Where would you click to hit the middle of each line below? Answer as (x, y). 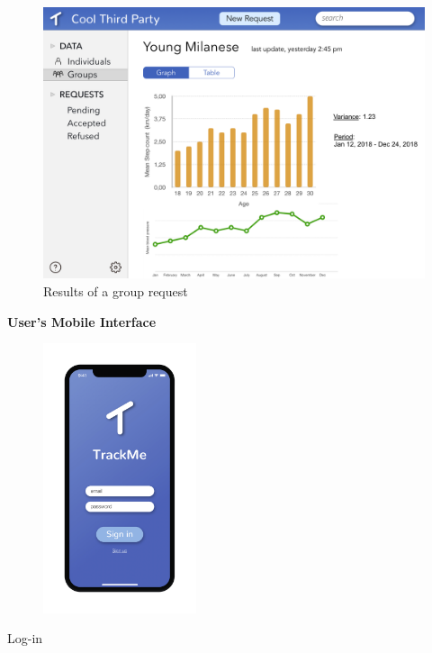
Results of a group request (116, 291)
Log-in (25, 638)
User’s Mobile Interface (82, 321)
